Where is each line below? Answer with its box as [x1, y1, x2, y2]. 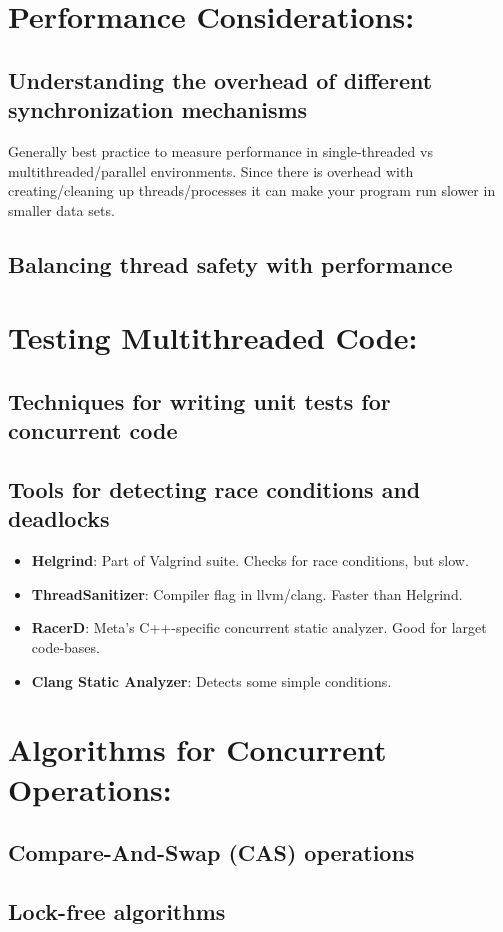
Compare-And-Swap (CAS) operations [8, 837, 415, 868]
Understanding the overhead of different [8, 64, 433, 95]
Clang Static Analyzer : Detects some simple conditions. [31, 670, 392, 691]
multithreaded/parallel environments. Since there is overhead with [8, 160, 414, 181]
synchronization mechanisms [8, 94, 308, 125]
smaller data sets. [8, 199, 115, 220]
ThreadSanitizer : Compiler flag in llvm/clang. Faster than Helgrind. [31, 583, 463, 604]
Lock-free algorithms [8, 895, 226, 926]
